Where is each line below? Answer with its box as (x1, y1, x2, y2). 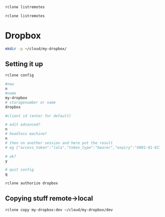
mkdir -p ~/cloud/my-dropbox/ (5, 46, 67, 51)
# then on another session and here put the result (5, 140, 113, 145)
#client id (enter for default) (5, 113, 71, 118)
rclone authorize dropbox (5, 181, 58, 186)
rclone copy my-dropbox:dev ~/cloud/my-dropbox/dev (5, 207, 113, 212)
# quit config (5, 167, 34, 172)
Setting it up (5, 59, 43, 68)
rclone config (5, 73, 34, 78)
